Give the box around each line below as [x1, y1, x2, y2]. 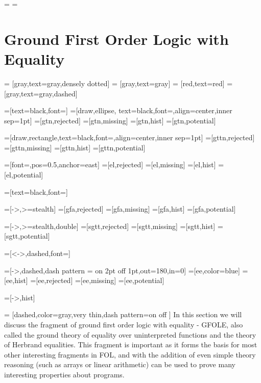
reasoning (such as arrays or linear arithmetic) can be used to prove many [4, 359, 235, 370]
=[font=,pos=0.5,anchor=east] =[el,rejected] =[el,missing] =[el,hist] [4, 159, 216, 170]
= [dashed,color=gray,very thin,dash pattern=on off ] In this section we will [4, 309, 242, 320]
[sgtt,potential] [4, 231, 50, 241]
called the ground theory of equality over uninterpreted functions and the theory [4, 329, 256, 340]
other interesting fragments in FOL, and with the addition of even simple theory [4, 349, 256, 360]
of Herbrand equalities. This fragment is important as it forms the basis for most [4, 339, 257, 350]
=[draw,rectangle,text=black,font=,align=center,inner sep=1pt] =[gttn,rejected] [4, 132, 255, 143]
